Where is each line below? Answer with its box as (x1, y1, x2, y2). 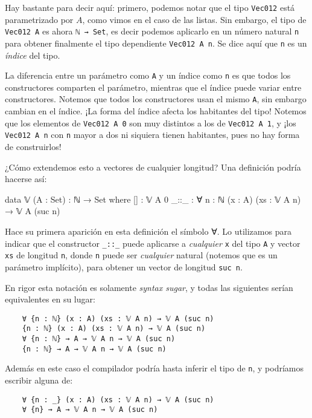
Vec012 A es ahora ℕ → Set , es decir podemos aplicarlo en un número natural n (5, 25, 299, 38)
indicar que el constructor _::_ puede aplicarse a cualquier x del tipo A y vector (5, 237, 301, 249)
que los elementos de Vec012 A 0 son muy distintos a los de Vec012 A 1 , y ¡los (5, 116, 296, 129)
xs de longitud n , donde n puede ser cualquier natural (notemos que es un (5, 249, 278, 261)
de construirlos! (5, 140, 62, 152)
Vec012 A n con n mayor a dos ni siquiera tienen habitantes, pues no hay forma (5, 128, 300, 141)
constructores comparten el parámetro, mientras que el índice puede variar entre (5, 80, 302, 93)
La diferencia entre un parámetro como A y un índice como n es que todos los (5, 69, 291, 82)
